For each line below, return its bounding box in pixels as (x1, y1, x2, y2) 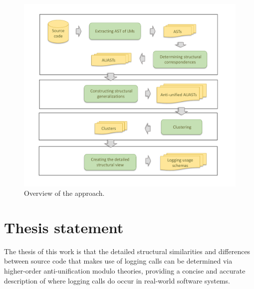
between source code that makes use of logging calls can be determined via (4, 256, 233, 266)
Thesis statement (4, 217, 124, 237)
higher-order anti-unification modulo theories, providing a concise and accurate (4, 266, 246, 276)
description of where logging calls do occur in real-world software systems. (4, 275, 230, 286)
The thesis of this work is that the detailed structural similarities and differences (4, 246, 251, 256)
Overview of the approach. (24, 188, 105, 198)
